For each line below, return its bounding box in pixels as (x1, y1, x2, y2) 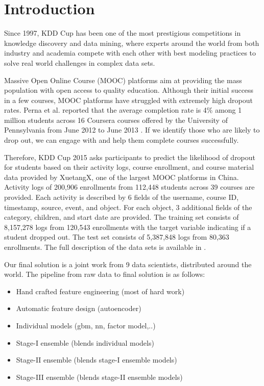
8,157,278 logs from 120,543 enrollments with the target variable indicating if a (4, 221, 251, 232)
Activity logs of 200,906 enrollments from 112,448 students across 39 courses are (4, 182, 255, 192)
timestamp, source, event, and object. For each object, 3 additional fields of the (4, 201, 252, 212)
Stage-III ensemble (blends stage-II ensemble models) (16, 371, 183, 382)
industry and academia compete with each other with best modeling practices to (4, 47, 256, 58)
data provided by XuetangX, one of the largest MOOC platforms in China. (4, 171, 239, 182)
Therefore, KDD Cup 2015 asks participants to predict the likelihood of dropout (4, 151, 256, 162)
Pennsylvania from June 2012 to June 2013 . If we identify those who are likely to (4, 124, 260, 135)
